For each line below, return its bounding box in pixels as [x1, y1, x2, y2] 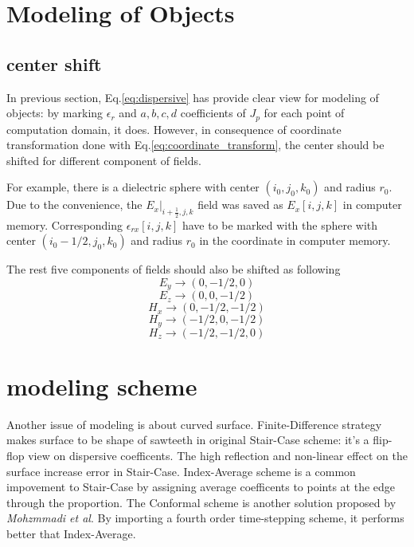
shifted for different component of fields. [6, 152, 201, 168]
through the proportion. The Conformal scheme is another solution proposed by [6, 494, 396, 510]
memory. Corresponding [6, 216, 123, 233]
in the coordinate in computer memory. [199, 232, 391, 249]
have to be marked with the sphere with [182, 216, 378, 233]
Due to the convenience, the [6, 196, 143, 213]
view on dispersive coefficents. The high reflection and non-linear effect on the [28, 447, 408, 463]
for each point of [264, 104, 345, 121]
